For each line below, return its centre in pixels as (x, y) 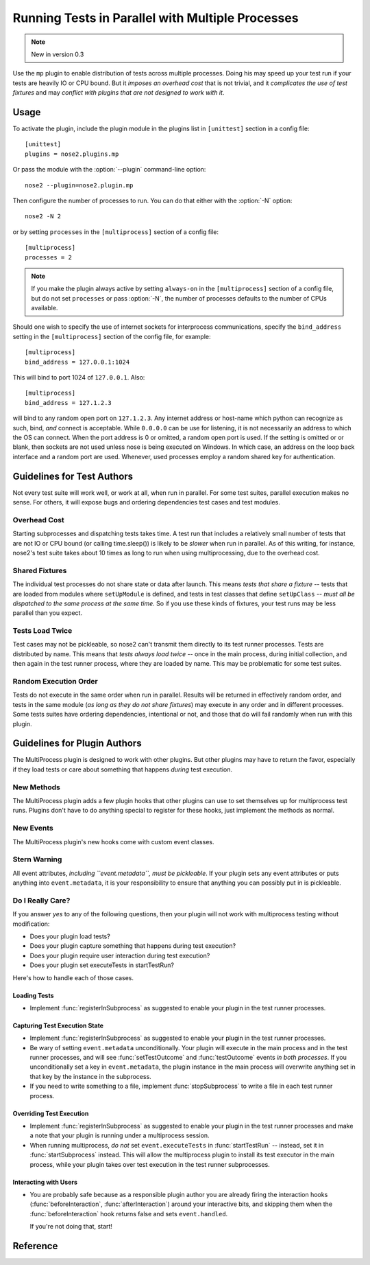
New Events (33, 828)
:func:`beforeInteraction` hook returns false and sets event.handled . (129, 1214)
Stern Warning (37, 859)
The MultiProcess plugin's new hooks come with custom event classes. (113, 842)
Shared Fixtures (40, 570)
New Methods (37, 787)
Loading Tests (33, 995)
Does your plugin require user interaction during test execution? (120, 955)
